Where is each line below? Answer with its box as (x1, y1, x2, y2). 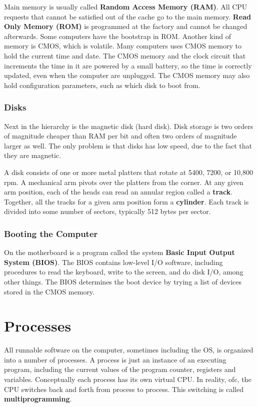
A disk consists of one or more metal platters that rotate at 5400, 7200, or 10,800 (4, 166, 253, 177)
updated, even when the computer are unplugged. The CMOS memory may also (4, 70, 250, 80)
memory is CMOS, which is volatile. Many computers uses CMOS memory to (4, 40, 241, 51)
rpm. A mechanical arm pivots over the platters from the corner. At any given (4, 176, 243, 187)
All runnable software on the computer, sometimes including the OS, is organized (4, 344, 253, 355)
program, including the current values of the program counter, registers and (4, 364, 236, 374)
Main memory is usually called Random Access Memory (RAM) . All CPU (4, 1, 247, 11)
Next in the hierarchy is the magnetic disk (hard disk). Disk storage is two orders (4, 120, 253, 131)
